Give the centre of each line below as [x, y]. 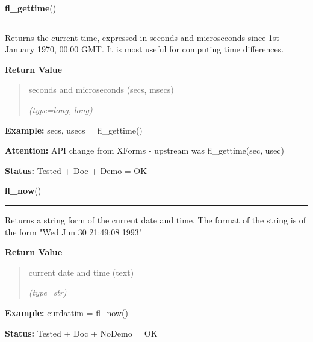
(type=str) [48, 292]
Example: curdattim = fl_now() [67, 312]
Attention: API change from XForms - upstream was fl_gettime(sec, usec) [144, 150]
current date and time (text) [81, 272]
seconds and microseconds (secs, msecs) [101, 89]
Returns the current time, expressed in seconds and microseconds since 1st [142, 37]
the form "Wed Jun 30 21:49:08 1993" [74, 232]
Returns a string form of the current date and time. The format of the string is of [156, 219]
